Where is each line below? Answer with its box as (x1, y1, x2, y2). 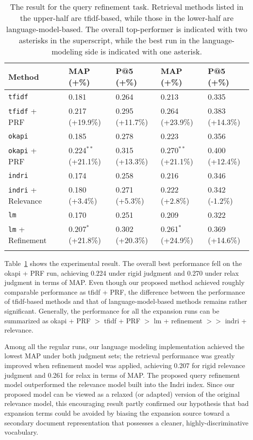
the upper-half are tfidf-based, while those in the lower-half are (20, 12, 234, 23)
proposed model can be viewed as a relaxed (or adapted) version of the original (4, 388, 240, 399)
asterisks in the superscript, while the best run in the (19, 35, 200, 46)
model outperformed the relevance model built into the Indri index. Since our (4, 379, 235, 389)
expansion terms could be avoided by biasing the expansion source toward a (4, 407, 230, 418)
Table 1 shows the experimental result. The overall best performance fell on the (4, 258, 242, 268)
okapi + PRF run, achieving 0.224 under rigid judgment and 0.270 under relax (4, 267, 239, 278)
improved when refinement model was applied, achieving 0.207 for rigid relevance (4, 360, 245, 370)
